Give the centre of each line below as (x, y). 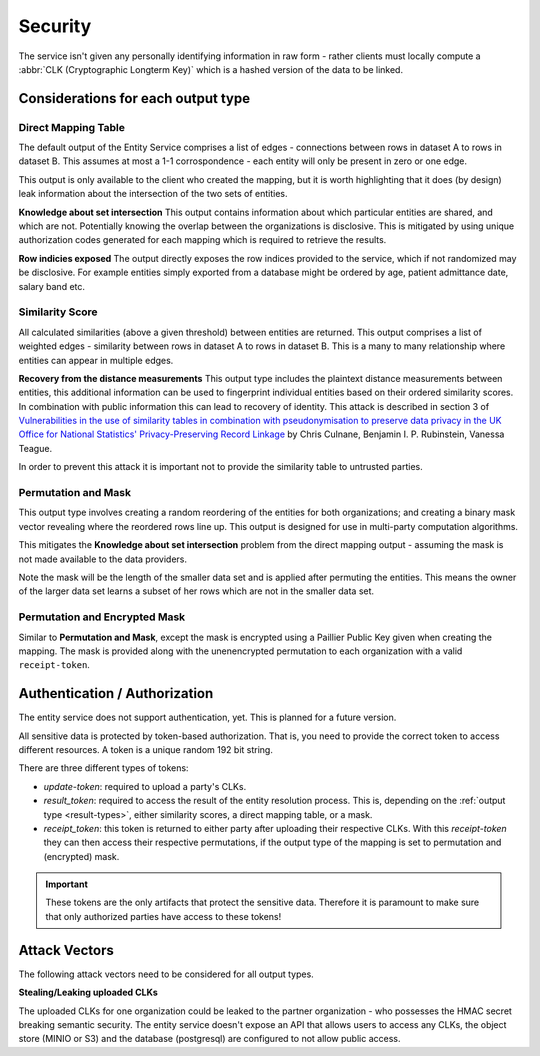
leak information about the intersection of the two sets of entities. (153, 194)
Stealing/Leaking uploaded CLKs (88, 992)
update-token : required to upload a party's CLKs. (145, 786)
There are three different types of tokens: (103, 768)
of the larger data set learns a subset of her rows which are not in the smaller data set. (196, 591)
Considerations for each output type (134, 98)
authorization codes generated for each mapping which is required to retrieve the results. (202, 240)
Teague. (35, 448)
